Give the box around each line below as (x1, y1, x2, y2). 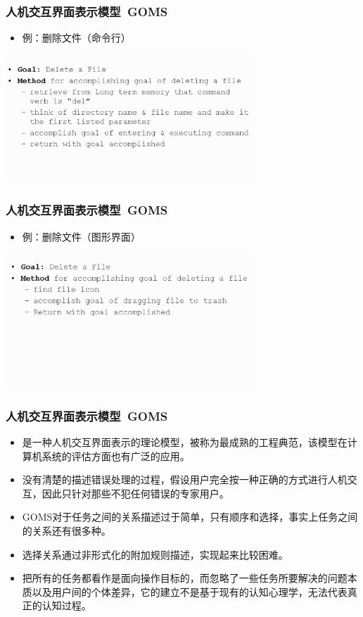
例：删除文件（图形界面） (22, 229, 141, 243)
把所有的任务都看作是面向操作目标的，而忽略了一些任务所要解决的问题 (22, 571, 348, 585)
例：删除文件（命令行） (22, 30, 131, 45)
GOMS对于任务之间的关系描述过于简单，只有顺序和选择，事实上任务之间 (22, 509, 358, 524)
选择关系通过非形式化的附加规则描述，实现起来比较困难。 (22, 547, 288, 561)
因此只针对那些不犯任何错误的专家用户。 (42, 485, 229, 500)
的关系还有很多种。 (22, 523, 111, 538)
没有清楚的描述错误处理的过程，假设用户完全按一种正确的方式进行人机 (22, 472, 348, 487)
